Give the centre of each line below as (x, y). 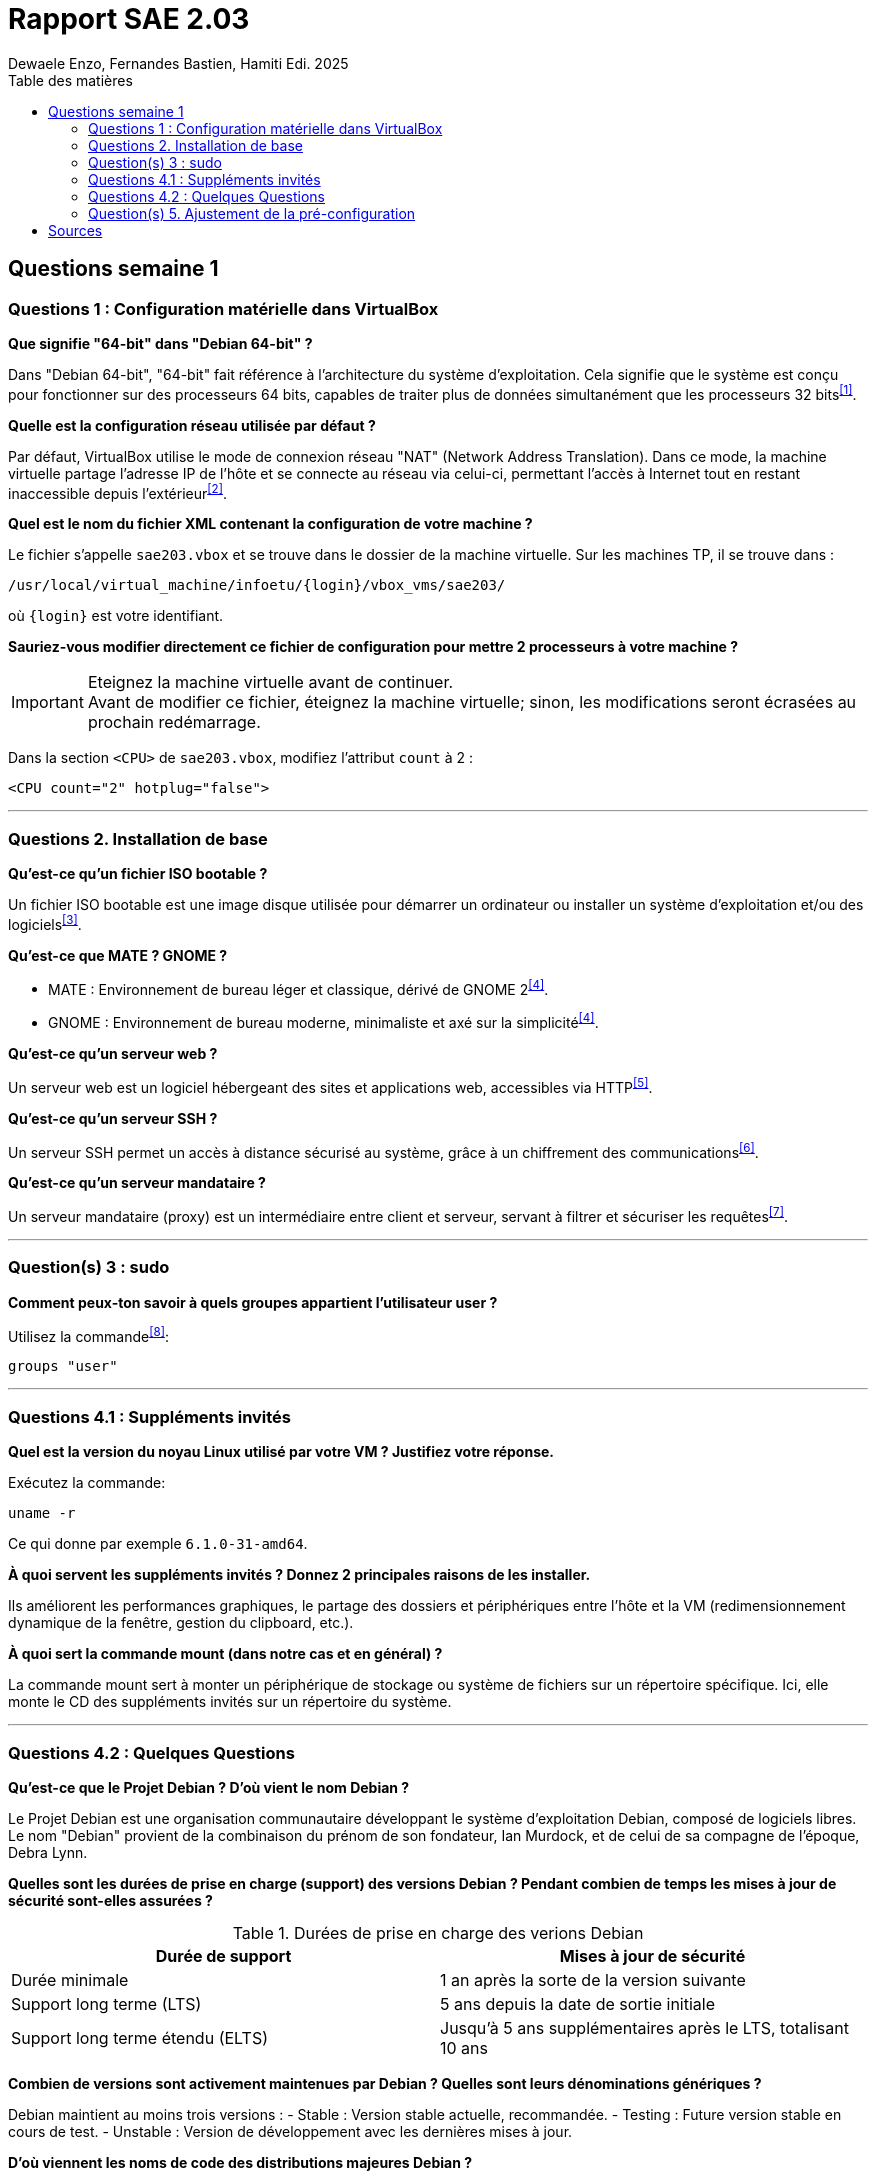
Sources (75, 230)
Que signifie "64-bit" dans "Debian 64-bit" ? (160, 343)
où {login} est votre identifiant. (116, 616)
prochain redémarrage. (174, 722)
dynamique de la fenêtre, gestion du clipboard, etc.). (181, 1623)
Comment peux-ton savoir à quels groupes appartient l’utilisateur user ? (253, 1302)
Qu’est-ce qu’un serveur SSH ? (113, 1118)
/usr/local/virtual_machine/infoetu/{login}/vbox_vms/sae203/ (257, 585)
